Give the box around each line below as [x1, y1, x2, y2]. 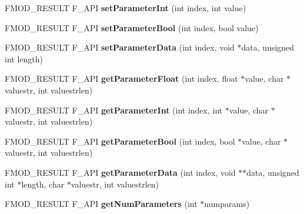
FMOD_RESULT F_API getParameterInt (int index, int [5, 103, 223, 116]
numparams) [204, 198, 250, 210]
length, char [21, 178, 65, 190]
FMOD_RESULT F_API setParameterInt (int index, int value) [5, 2, 246, 14]
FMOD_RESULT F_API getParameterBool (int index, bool [5, 135, 235, 147]
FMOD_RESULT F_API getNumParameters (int [5, 198, 198, 210]
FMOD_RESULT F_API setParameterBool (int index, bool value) [5, 21, 259, 34]
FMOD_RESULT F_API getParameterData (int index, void [5, 166, 236, 178]
